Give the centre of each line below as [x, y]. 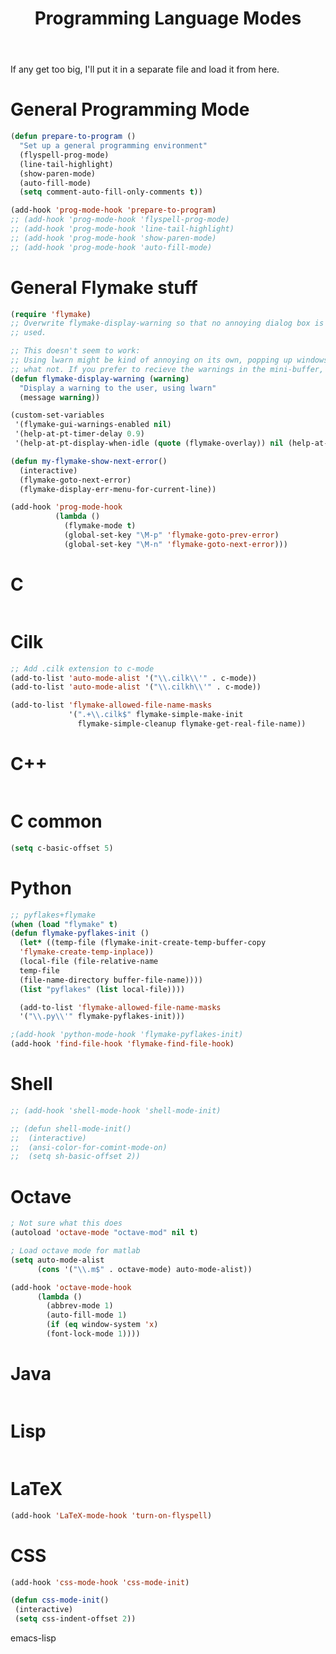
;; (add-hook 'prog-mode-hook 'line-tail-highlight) [122, 229]
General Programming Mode [130, 109]
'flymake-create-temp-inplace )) [87, 952]
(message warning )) [60, 397]
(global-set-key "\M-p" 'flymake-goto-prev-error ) [171, 535]
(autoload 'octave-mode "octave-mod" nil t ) [104, 1233]
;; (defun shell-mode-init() [71, 1128]
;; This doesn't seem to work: [75, 351]
